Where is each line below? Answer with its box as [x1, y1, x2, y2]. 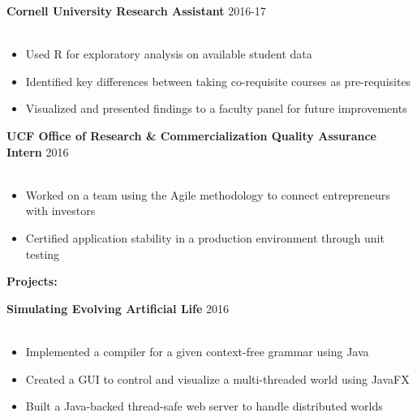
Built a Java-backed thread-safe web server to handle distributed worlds [25, 398, 383, 415]
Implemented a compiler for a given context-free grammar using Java [25, 342, 369, 359]
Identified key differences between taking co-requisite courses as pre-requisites [25, 72, 411, 89]
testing [25, 245, 60, 262]
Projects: [6, 273, 58, 290]
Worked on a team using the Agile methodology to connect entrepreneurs [25, 186, 390, 203]
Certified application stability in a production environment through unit [25, 229, 385, 246]
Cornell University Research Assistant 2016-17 [6, 2, 266, 19]
